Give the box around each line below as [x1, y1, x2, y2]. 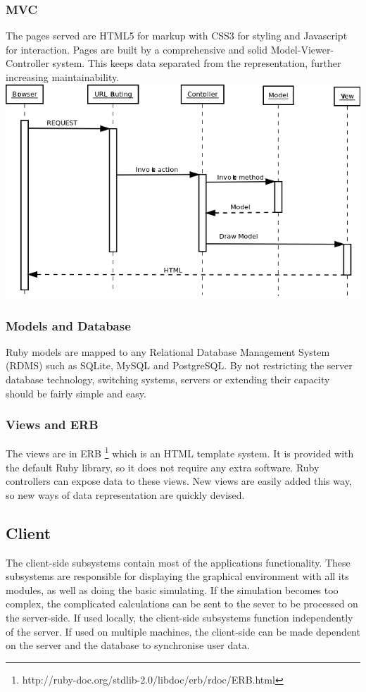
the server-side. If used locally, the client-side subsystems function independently [6, 610, 353, 625]
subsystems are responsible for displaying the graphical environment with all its [6, 569, 349, 583]
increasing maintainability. [6, 70, 120, 84]
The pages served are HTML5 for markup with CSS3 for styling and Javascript [6, 28, 348, 43]
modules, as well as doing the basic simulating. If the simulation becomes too [6, 582, 339, 597]
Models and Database [6, 316, 131, 334]
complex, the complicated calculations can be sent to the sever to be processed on [6, 596, 358, 611]
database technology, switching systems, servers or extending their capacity [6, 372, 330, 386]
